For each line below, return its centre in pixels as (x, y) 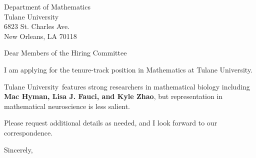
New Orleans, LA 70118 (40, 36)
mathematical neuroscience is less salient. (67, 106)
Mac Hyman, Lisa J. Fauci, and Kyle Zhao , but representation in (113, 96)
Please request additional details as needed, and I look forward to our (111, 123)
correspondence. (28, 132)
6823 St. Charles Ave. (37, 26)
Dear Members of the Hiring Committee (65, 53)
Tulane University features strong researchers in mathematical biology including (127, 86)
